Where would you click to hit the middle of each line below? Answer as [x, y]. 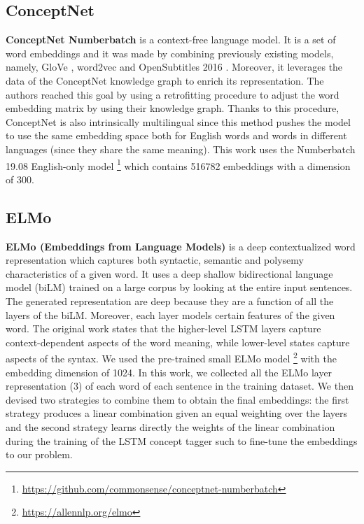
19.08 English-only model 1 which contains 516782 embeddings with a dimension [178, 164]
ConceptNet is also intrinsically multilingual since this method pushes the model [178, 121]
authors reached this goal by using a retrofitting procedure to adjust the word [173, 94]
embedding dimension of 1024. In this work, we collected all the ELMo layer [169, 372]
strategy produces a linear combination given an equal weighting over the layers [177, 413]
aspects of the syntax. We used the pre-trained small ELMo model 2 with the [171, 357]
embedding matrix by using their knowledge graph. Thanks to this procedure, [173, 108]
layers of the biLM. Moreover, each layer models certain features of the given [170, 314]
